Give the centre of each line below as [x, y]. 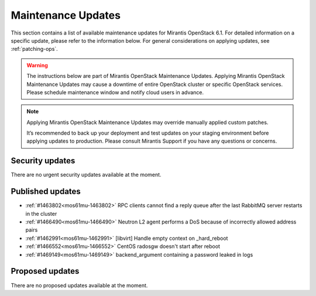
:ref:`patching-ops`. [34, 49]
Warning [37, 65]
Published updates [46, 192]
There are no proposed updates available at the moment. [79, 285]
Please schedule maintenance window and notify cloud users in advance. [115, 92]
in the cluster [41, 214]
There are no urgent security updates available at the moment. [86, 175]
